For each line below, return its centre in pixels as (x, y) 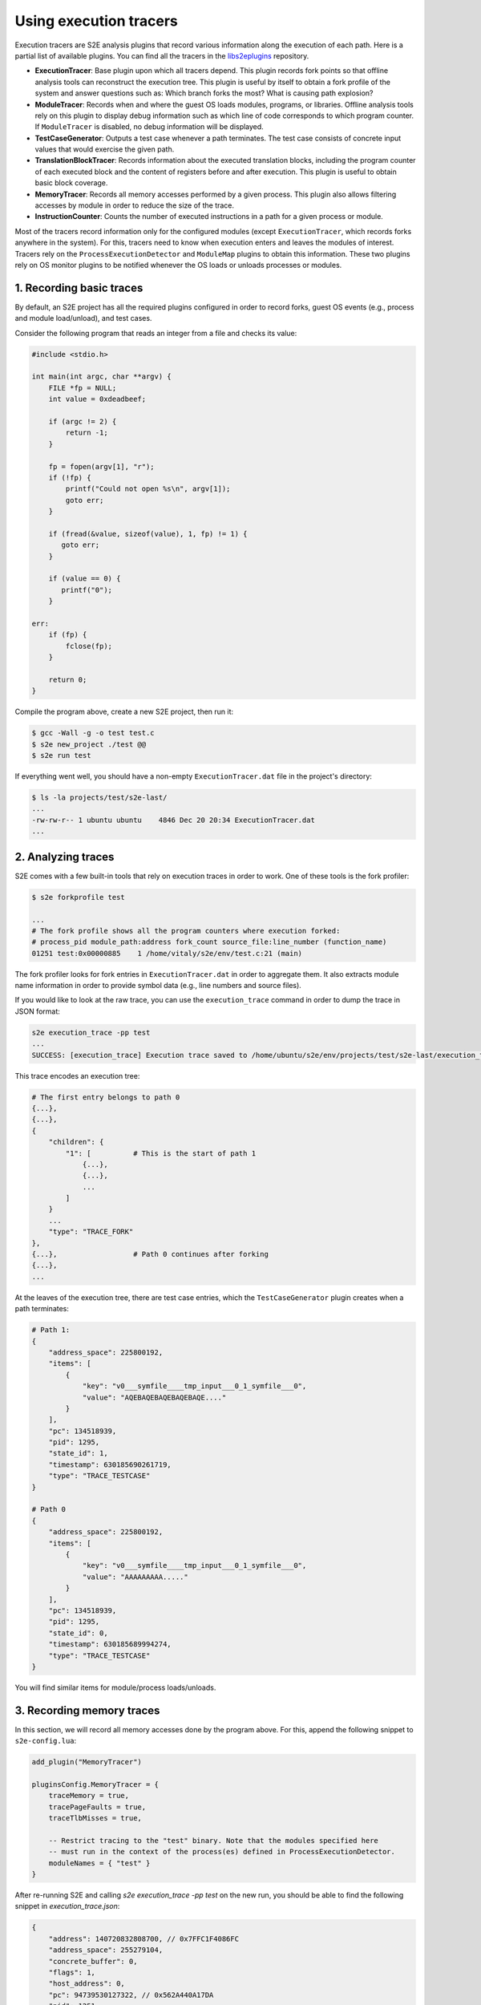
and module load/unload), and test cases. (83, 318)
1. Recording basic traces (79, 288)
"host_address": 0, (87, 1984)
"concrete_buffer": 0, (93, 1961)
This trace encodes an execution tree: (77, 1075)
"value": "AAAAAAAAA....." (135, 1577)
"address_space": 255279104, (106, 1950)
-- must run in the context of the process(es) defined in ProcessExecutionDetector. (222, 1852)
